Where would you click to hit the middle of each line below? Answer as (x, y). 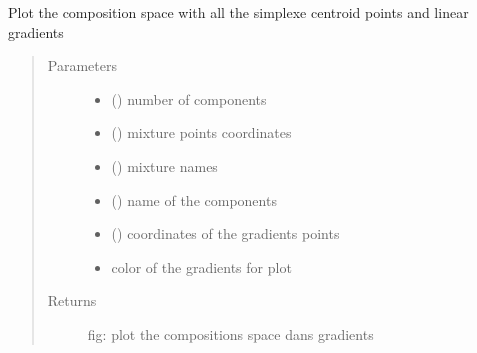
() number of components (189, 98)
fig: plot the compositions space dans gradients (230, 333)
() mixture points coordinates (201, 132)
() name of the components (194, 199)
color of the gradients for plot (201, 266)
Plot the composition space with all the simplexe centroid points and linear (238, 12)
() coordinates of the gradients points (225, 233)
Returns (72, 300)
